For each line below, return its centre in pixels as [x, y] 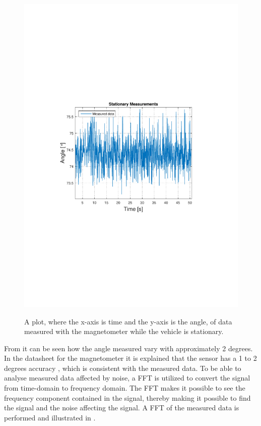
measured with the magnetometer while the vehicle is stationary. [124, 331]
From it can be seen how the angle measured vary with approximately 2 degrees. [128, 348]
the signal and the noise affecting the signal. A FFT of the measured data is [122, 408]
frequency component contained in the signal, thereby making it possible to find [127, 397]
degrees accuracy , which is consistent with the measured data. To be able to [123, 368]
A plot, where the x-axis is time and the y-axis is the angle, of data [128, 321]
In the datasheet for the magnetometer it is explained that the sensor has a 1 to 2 [130, 358]
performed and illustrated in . [50, 417]
